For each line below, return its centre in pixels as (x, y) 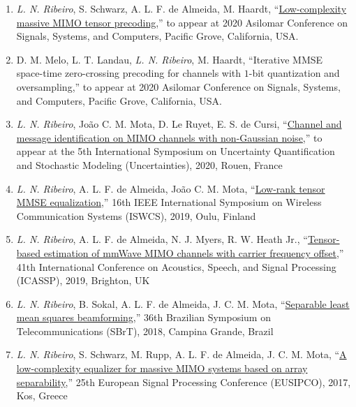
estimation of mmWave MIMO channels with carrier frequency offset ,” (194, 252)
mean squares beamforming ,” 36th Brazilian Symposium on (143, 317)
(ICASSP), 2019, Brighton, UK (83, 280)
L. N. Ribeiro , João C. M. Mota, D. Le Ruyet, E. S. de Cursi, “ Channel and (179, 124)
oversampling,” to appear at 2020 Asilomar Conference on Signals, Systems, (178, 86)
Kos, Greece (42, 395)
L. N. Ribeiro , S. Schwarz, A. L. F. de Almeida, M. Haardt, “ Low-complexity (181, 8)
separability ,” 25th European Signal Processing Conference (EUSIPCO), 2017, (184, 382)
